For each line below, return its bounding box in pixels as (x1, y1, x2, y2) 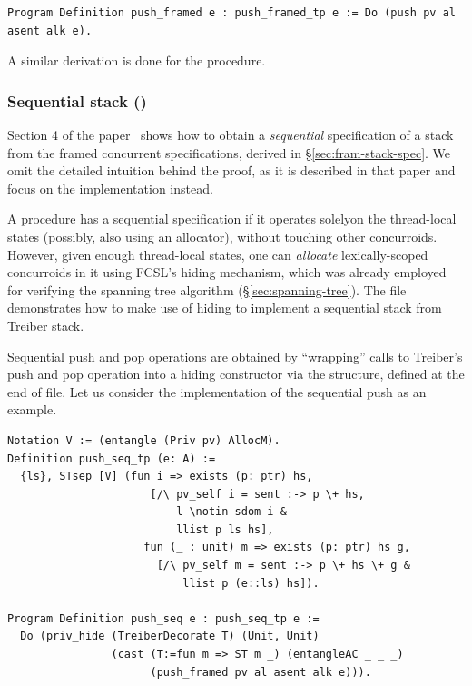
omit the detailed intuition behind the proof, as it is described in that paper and (7, 161, 456, 180)
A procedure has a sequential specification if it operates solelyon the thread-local (7, 209, 457, 228)
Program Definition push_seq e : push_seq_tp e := (7, 611, 320, 625)
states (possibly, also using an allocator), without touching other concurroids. (7, 226, 438, 245)
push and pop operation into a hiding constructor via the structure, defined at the (7, 364, 465, 383)
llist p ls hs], (176, 522, 274, 536)
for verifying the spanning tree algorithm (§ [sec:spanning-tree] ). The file (7, 280, 407, 299)
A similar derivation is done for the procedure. (7, 51, 266, 70)
